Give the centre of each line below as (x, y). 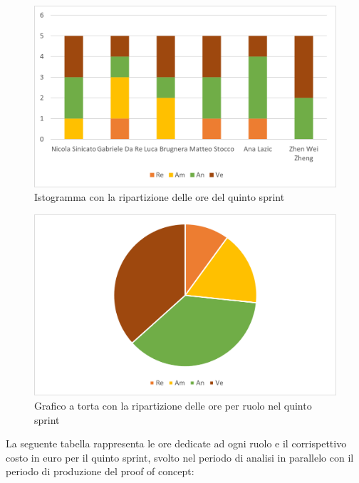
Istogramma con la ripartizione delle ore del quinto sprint (160, 197)
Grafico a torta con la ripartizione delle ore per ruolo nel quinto (173, 406)
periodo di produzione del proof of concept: (100, 471)
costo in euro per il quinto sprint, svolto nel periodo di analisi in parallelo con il (180, 457)
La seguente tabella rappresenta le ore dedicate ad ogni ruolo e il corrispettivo (176, 443)
